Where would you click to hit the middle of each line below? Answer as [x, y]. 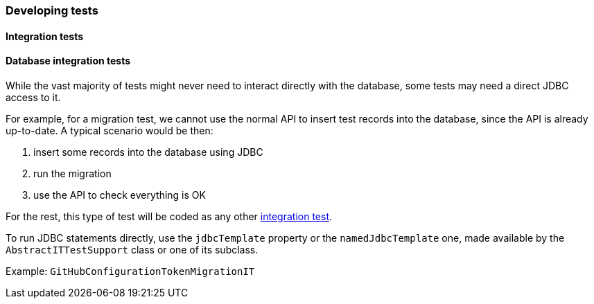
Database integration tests [68, 61]
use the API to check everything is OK [120, 195]
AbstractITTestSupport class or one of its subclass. [132, 249]
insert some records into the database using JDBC [148, 152]
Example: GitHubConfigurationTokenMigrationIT [130, 271]
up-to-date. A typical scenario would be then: [110, 130]
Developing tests [52, 10]
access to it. [33, 97]
